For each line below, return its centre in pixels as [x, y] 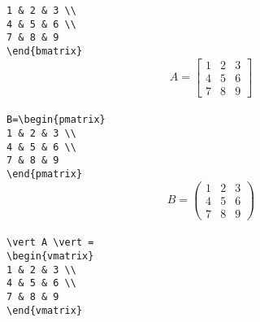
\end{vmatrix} [45, 310]
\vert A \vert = [50, 243]
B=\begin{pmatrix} [56, 120]
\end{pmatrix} [45, 174]
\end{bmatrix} [45, 51]
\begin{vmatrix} [50, 256]
